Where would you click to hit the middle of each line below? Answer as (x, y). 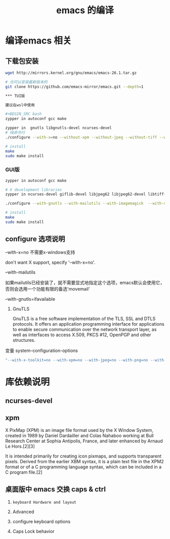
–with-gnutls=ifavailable (30, 299)
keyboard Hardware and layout (45, 502)
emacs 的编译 (85, 10)
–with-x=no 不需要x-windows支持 (40, 252)
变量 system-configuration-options (42, 350)
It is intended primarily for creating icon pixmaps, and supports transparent (83, 456)
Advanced (23, 512)
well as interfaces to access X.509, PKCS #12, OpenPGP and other (82, 335)
